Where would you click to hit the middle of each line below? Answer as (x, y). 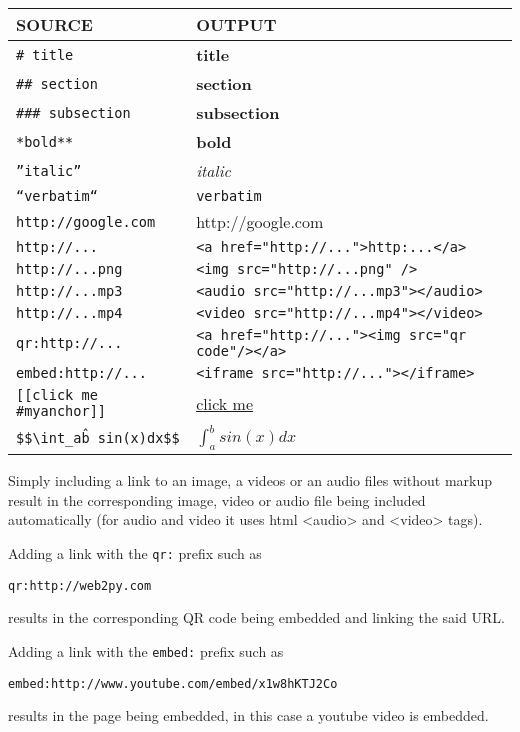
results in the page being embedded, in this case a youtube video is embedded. (248, 715)
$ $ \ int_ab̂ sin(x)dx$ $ (98, 437)
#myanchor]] (61, 411)
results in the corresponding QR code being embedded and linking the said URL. (256, 617)
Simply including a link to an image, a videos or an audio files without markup (250, 480)
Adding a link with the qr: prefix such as (135, 552)
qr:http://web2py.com (80, 585)
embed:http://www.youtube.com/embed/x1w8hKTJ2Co (173, 683)
